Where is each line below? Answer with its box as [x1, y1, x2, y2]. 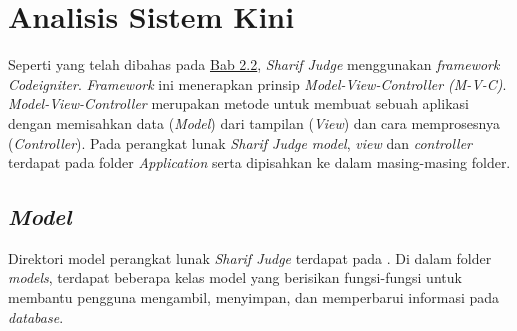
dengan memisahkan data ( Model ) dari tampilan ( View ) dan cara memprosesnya [8, 112, 500, 133]
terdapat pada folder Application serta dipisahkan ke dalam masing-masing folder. [8, 152, 511, 173]
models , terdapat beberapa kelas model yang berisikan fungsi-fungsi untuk [8, 267, 462, 288]
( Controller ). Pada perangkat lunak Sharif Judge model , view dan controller [8, 132, 472, 153]
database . [8, 306, 64, 327]
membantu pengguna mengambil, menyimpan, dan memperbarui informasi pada [8, 287, 500, 308]
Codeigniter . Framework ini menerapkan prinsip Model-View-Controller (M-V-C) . [8, 73, 507, 94]
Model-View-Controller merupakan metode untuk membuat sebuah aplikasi [8, 93, 469, 114]
